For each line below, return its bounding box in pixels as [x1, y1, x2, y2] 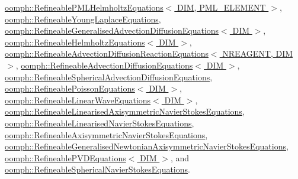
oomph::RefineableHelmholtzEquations [5, 35, 145, 48]
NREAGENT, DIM [222, 47, 293, 60]
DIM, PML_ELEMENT [177, 1, 266, 13]
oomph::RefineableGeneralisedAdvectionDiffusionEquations [5, 24, 219, 37]
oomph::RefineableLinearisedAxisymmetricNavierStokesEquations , [5, 105, 245, 118]
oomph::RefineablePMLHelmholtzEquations [5, 1, 164, 13]
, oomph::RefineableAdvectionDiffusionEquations [15, 58, 193, 71]
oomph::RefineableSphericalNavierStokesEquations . [5, 163, 190, 175]
